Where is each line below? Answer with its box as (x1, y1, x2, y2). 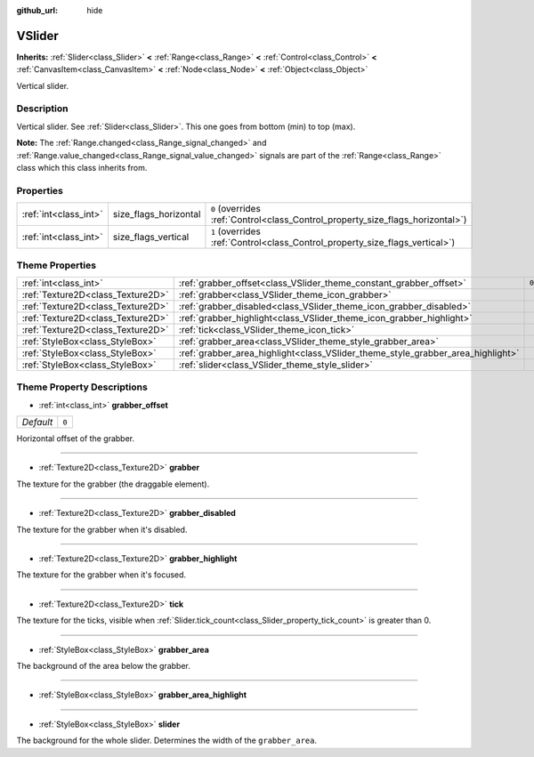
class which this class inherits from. (16, 163, 148, 173)
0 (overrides (210, 203, 262, 215)
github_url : (16, 5, 58, 15)
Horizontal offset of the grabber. (16, 433, 135, 444)
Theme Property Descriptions (16, 381, 149, 393)
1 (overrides (210, 225, 262, 238)
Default (21, 416, 53, 429)
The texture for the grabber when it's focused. (16, 569, 187, 580)
